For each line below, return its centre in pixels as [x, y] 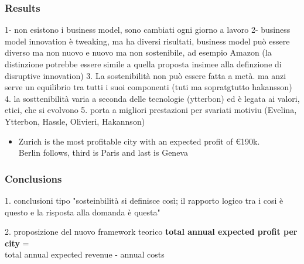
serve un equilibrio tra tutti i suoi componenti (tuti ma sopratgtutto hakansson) [148, 87]
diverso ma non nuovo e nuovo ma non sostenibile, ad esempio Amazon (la [138, 52]
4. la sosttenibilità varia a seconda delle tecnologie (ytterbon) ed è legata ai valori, [152, 98]
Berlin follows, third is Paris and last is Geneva [103, 152]
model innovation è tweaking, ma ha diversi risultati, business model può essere [147, 41]
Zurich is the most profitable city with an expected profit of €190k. [139, 141]
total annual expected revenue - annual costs [85, 254]
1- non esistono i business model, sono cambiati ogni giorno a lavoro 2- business [148, 30]
